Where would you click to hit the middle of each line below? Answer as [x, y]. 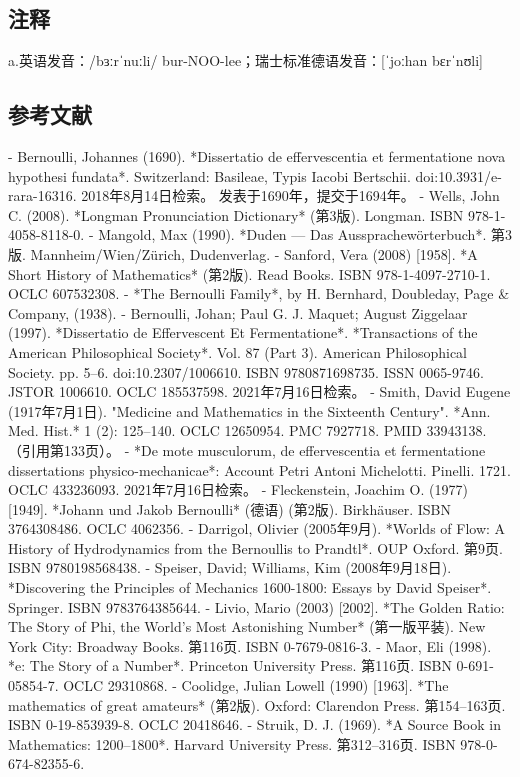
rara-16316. [42, 195]
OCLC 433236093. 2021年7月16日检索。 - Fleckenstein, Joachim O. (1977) [238, 489]
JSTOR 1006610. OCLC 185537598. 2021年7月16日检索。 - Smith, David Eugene [259, 391]
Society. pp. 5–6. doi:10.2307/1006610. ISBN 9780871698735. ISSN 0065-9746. [246, 371]
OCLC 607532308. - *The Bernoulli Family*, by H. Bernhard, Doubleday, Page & [259, 293]
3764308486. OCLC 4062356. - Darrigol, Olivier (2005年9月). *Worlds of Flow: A [257, 528]
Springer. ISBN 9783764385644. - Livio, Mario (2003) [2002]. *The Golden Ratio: [256, 606]
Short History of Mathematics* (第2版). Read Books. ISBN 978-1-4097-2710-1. [249, 273]
